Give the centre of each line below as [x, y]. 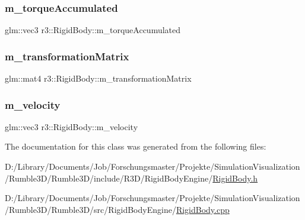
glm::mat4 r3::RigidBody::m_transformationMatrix [98, 78]
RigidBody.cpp [203, 209]
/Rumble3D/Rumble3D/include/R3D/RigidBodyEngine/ [109, 178]
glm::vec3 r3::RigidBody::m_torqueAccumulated [93, 30]
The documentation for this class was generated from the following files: [136, 146]
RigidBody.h [235, 178]
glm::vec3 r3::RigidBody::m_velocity [72, 126]
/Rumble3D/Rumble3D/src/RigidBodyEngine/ [90, 209]
